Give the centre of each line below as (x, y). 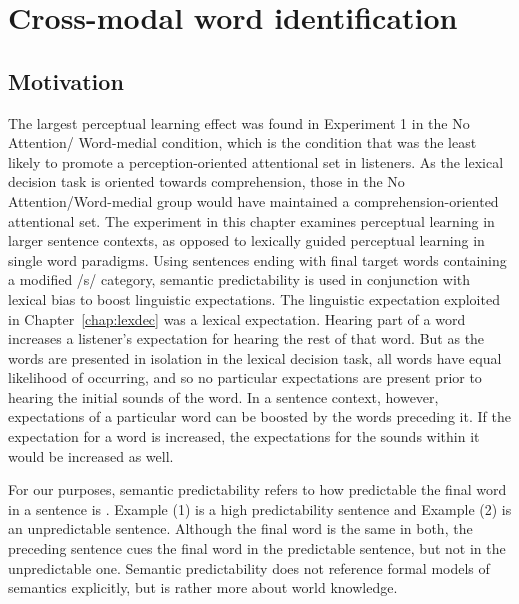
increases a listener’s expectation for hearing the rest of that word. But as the (246, 338)
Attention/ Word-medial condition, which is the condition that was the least (242, 142)
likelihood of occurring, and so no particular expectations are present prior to (245, 377)
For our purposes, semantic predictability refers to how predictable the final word (257, 489)
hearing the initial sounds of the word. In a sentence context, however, (223, 396)
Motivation (66, 80)
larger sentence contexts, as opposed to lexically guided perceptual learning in (246, 240)
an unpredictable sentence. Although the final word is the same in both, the (240, 528)
